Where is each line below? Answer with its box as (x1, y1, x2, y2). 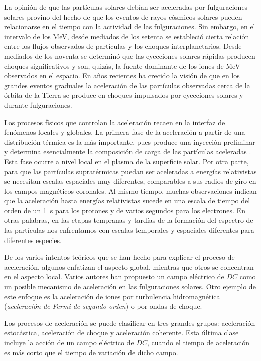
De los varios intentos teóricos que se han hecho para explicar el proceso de (4, 252, 235, 262)
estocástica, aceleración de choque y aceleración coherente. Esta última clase (4, 327, 239, 338)
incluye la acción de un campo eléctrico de (4, 337, 134, 347)
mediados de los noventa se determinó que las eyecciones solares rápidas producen (4, 50, 255, 61)
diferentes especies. (4, 234, 62, 245)
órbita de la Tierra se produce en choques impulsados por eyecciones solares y (4, 90, 243, 100)
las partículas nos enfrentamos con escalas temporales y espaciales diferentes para (4, 225, 254, 235)
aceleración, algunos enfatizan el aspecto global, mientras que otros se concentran (4, 261, 254, 272)
